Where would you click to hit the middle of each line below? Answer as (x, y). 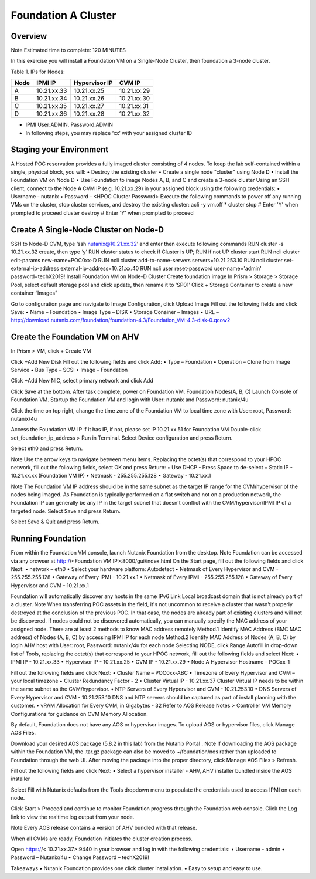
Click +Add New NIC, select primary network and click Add (82, 381)
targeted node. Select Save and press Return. (66, 511)
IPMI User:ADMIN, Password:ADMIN (69, 125)
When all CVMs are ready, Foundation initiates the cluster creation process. (102, 839)
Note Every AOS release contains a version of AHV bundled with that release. (104, 828)
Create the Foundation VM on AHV (75, 337)
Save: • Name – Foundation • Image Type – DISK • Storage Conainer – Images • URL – (115, 312)
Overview (29, 36)
